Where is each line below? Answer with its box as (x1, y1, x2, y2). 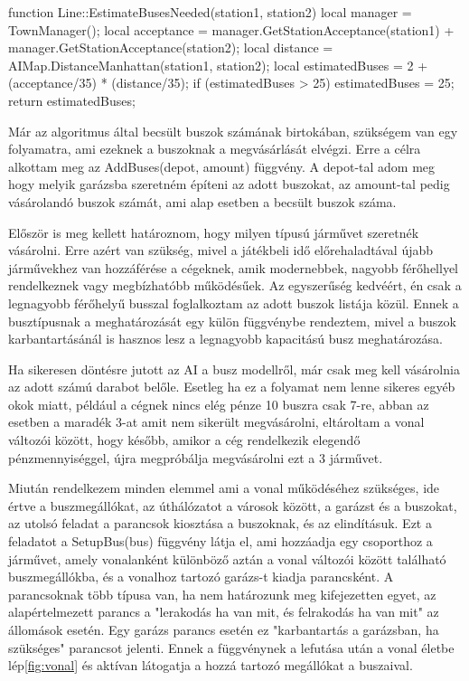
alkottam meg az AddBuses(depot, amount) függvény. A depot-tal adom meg (8, 156, 436, 175)
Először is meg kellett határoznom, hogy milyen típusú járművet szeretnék (8, 222, 419, 241)
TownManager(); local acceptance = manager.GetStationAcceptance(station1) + (8, 20, 455, 39)
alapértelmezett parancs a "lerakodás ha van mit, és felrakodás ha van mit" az (8, 602, 439, 621)
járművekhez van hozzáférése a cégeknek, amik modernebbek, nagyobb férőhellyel (8, 258, 458, 277)
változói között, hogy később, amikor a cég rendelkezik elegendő (8, 430, 361, 449)
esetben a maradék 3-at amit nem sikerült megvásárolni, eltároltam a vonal (8, 412, 425, 431)
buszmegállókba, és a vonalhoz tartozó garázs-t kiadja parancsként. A (8, 567, 394, 586)
